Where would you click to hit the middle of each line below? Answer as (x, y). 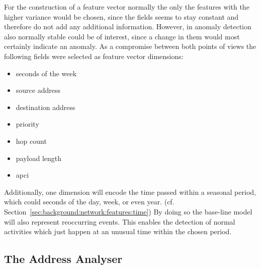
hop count (31, 141)
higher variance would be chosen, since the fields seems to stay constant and (121, 16)
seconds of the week (46, 73)
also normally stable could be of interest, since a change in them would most (122, 36)
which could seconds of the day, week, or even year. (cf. (89, 202)
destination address (46, 107)
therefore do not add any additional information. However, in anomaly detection (128, 26)
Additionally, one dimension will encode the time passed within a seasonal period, (130, 192)
